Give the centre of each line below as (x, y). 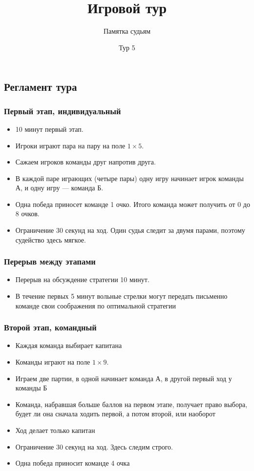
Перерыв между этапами (50, 261)
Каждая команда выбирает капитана (69, 345)
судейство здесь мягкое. (51, 239)
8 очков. (27, 214)
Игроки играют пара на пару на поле (70, 145)
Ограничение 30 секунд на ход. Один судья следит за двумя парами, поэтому (130, 230)
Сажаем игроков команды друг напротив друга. (85, 162)
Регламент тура (41, 87)
